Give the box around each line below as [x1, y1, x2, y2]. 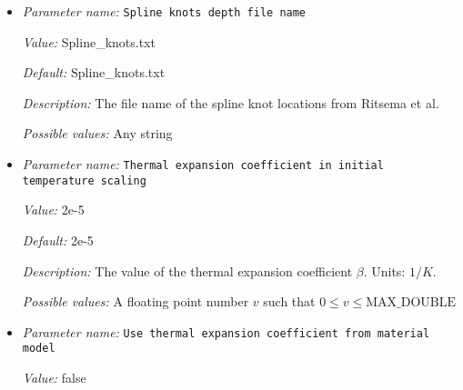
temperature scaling [22, 174, 146, 187]
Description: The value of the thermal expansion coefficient [22, 261, 353, 280]
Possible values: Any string [22, 124, 173, 143]
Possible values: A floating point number [22, 292, 249, 311]
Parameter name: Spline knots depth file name [22, 2, 307, 20]
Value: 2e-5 [22, 200, 85, 219]
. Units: [363, 261, 406, 280]
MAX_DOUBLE [366, 296, 457, 310]
